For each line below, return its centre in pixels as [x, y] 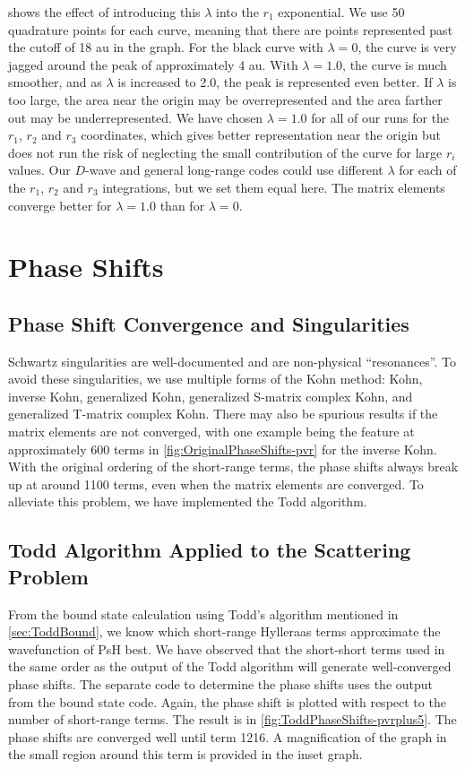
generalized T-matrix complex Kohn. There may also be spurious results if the [223, 414]
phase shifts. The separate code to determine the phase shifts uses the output [221, 684]
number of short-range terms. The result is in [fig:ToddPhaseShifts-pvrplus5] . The [232, 719]
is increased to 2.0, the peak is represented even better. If [275, 82]
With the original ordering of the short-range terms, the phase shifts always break [233, 467]
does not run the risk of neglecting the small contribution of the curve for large [225, 152]
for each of [428, 170]
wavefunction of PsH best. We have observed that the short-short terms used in [227, 648]
